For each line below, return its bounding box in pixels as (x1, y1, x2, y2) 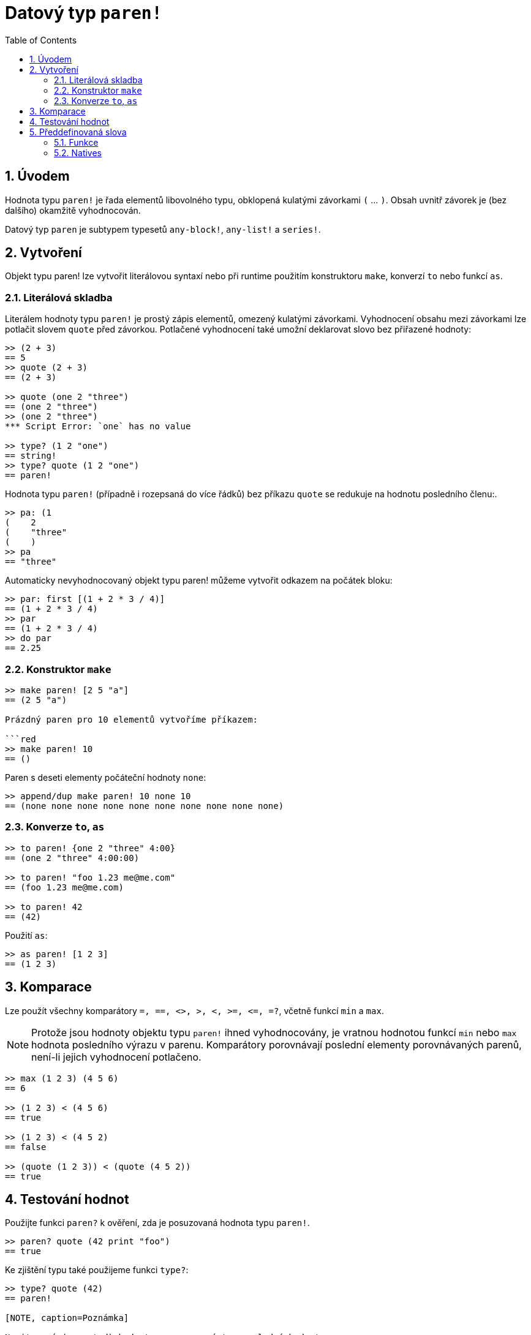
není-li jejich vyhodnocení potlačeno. (31, 1050, 201, 1063)
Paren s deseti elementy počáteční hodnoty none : (5, 772, 206, 783)
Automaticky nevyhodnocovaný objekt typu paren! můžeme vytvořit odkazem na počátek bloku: (5, 575, 393, 586)
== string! (5, 451, 57, 461)
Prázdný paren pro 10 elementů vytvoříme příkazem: (5, 714, 258, 724)
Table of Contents (5, 34, 77, 45)
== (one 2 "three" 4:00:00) (5, 852, 140, 863)
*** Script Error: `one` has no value (5, 421, 191, 432)
